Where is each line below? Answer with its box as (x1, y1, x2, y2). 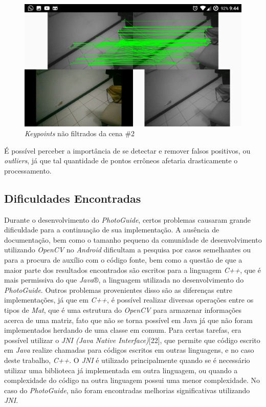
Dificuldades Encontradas (4, 190, 141, 206)
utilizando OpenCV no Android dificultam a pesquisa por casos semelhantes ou (4, 244, 251, 255)
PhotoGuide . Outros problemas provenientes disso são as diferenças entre (4, 284, 232, 295)
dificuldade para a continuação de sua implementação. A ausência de (4, 224, 219, 235)
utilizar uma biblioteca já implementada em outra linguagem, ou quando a (4, 365, 238, 375)
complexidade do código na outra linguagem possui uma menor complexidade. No (4, 375, 260, 385)
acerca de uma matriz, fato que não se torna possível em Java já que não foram (4, 314, 253, 325)
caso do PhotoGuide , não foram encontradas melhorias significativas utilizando (4, 384, 250, 395)
